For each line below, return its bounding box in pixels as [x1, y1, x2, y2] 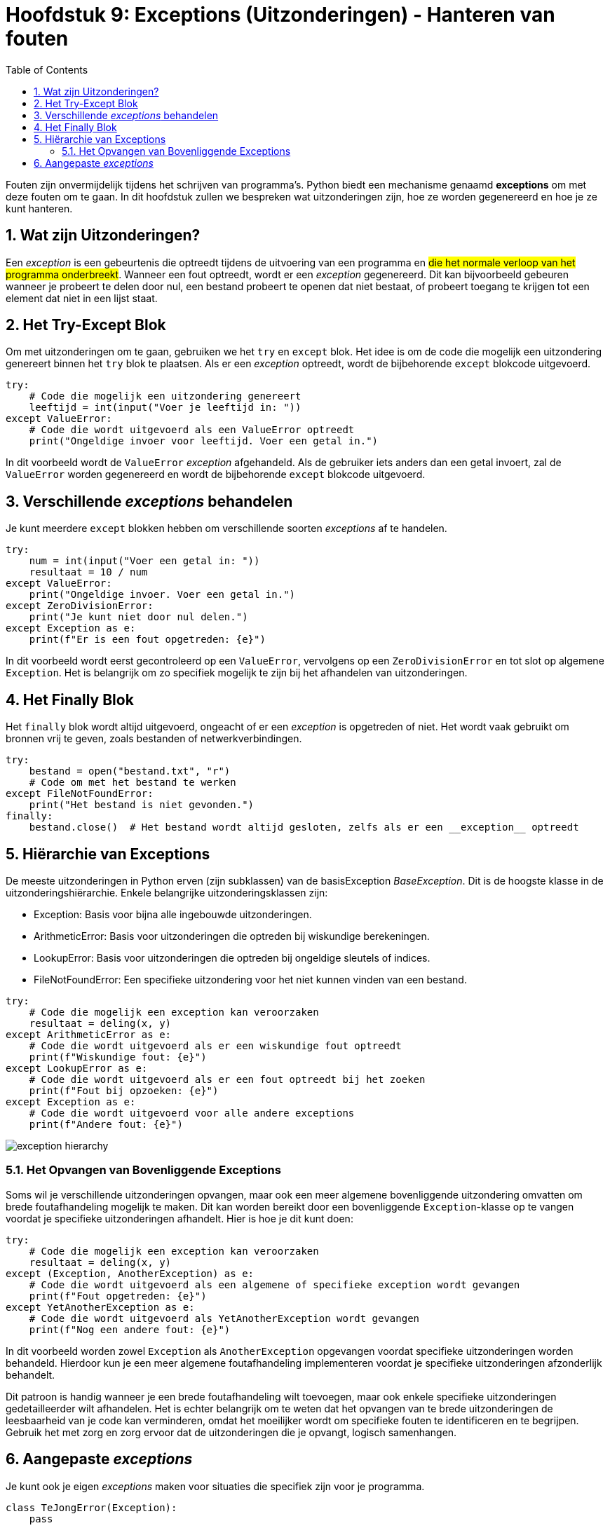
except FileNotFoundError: [6, 788, 154, 800]
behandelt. [6, 1368, 55, 1381]
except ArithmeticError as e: [6, 1028, 172, 1040]
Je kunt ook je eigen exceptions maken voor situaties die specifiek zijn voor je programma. [6, 1480, 425, 1492]
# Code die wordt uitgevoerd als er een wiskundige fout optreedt [29, 1039, 402, 1051]
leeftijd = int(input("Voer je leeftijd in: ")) [29, 402, 301, 414]
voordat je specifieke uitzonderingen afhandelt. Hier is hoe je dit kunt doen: [6, 1212, 353, 1225]
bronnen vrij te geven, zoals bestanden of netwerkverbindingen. [6, 732, 302, 745]
